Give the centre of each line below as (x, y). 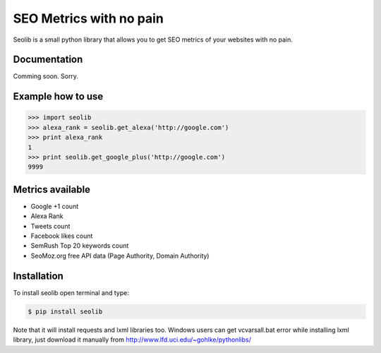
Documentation (48, 60)
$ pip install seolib (65, 311)
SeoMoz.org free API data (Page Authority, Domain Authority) (120, 256)
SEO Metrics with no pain (88, 18)
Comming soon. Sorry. (46, 76)
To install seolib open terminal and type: (71, 292)
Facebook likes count (62, 236)
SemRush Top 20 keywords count (80, 246)
